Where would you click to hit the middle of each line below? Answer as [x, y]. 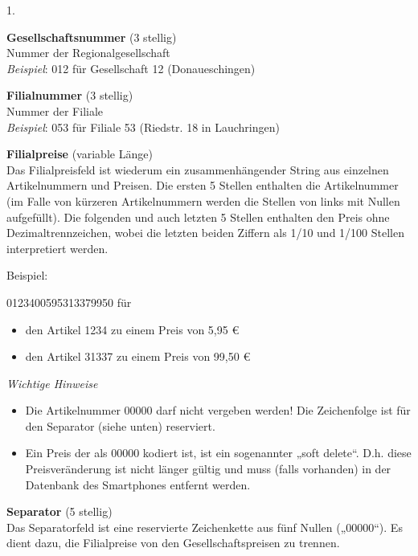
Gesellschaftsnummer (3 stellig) [92, 37]
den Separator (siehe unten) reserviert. [120, 425]
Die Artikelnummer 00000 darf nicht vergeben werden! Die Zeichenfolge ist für [218, 410]
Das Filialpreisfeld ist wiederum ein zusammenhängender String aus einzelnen [198, 169]
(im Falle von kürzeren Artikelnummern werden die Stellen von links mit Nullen [203, 200]
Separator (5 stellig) [59, 511]
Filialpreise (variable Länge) [80, 154]
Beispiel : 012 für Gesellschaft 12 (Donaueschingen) [131, 68]
